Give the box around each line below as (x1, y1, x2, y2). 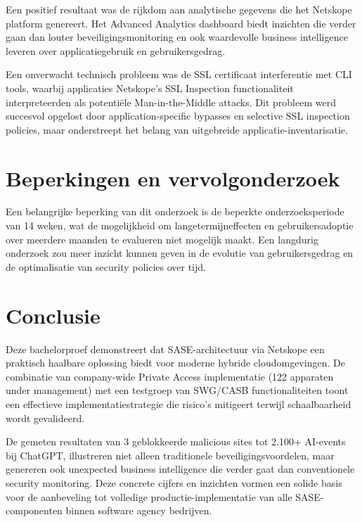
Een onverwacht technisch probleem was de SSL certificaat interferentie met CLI (6, 67, 352, 82)
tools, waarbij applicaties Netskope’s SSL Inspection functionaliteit (6, 80, 294, 95)
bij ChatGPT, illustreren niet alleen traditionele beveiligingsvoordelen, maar (6, 447, 335, 462)
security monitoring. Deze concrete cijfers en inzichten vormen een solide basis (6, 475, 342, 490)
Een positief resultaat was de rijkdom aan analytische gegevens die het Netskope (6, 2, 352, 16)
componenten (6, 503, 63, 518)
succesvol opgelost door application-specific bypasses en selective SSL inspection (6, 108, 350, 123)
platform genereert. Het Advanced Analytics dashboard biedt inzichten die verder (6, 15, 356, 30)
